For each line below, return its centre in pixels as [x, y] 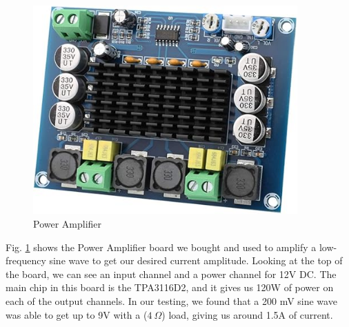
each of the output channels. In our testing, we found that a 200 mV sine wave [171, 300]
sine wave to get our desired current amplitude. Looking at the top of [196, 260]
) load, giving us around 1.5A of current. [247, 314]
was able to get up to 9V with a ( [77, 314]
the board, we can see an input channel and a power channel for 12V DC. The [171, 274]
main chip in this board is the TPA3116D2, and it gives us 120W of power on [170, 287]
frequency [26, 260]
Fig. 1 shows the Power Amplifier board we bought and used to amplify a [161, 247]
